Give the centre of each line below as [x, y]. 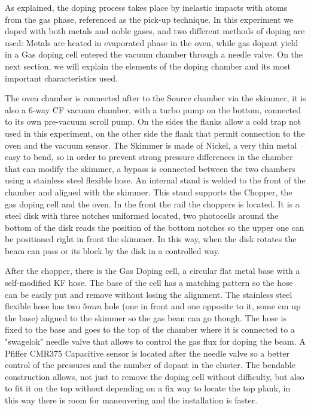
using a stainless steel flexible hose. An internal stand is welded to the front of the [155, 180]
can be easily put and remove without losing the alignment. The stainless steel [149, 294]
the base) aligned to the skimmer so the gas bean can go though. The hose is [146, 317]
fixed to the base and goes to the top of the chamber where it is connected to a [150, 329]
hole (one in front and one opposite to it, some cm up [202, 306]
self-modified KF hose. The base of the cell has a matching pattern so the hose [149, 283]
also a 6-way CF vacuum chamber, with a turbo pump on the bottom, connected [153, 109]
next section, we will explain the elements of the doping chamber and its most [148, 66]
